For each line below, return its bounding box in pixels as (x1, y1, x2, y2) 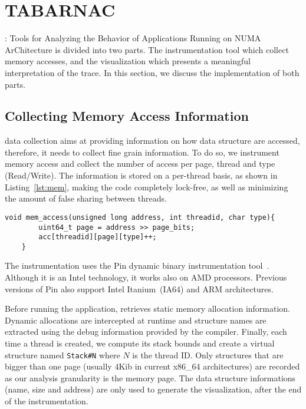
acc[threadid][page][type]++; (38, 233, 157, 242)
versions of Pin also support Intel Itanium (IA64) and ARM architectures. (5, 282, 274, 295)
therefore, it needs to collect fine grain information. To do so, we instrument (5, 146, 279, 158)
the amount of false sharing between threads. (5, 192, 167, 204)
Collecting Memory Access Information (5, 107, 249, 125)
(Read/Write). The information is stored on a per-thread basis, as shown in (5, 169, 278, 182)
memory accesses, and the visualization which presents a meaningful (5, 55, 251, 67)
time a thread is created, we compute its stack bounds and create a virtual (5, 337, 275, 349)
